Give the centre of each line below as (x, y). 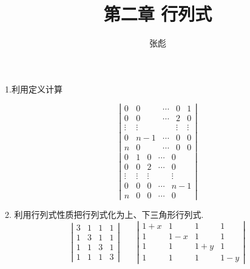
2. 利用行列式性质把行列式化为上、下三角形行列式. (104, 214)
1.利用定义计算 (34, 89)
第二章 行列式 (158, 14)
